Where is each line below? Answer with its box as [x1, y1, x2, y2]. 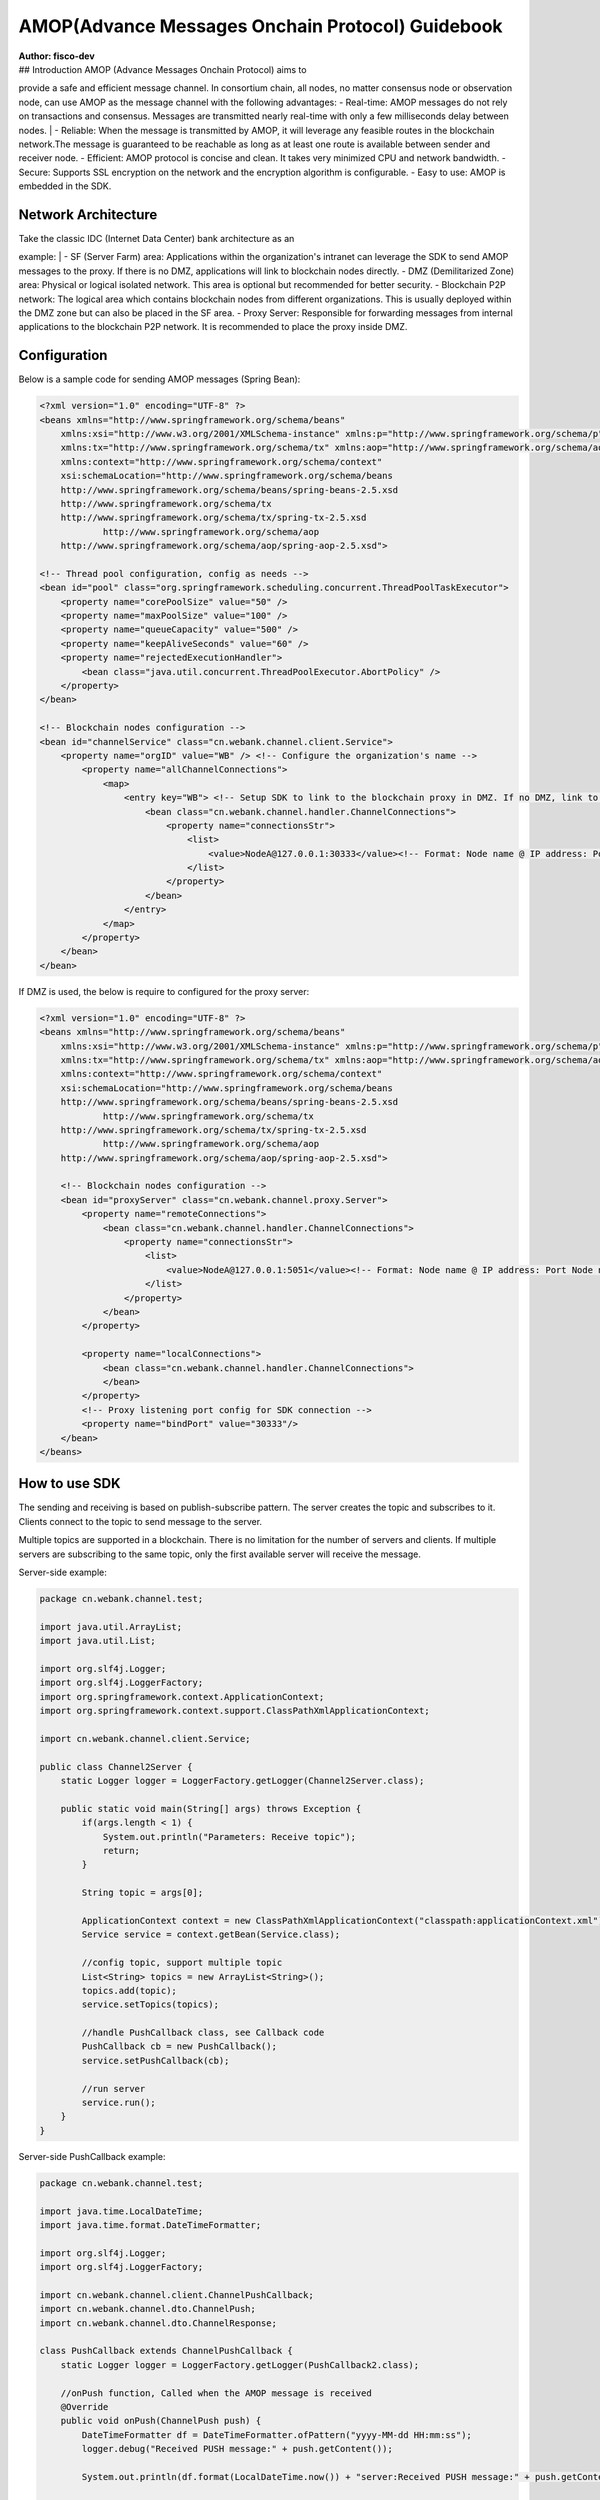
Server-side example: [18, 1566, 107, 1578]
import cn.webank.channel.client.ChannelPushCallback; [39, 2289, 314, 2300]
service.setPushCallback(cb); [81, 2055, 230, 2066]
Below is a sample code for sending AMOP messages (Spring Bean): [18, 373, 301, 385]
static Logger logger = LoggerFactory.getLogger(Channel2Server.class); [60, 1775, 425, 1787]
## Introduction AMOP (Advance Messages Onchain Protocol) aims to [18, 63, 307, 75]
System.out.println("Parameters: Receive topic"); [102, 1831, 357, 1842]
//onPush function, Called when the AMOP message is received [60, 2387, 372, 2399]
